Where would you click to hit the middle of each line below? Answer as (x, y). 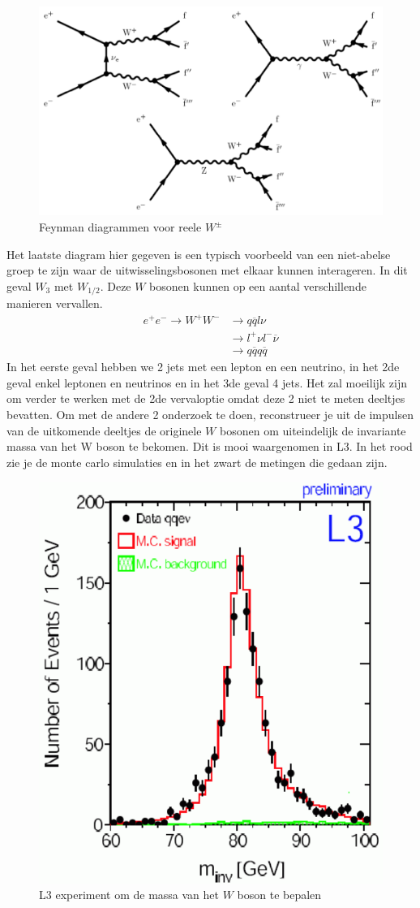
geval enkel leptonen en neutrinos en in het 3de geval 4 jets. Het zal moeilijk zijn (207, 382)
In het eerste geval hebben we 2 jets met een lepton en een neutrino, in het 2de (203, 367)
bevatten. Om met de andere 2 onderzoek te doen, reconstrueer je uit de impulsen (210, 414)
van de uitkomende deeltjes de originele (104, 430)
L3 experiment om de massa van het (129, 895)
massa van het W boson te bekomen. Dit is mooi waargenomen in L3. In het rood (210, 446)
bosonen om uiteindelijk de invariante (313, 430)
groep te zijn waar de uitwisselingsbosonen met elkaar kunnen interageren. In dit (207, 270)
